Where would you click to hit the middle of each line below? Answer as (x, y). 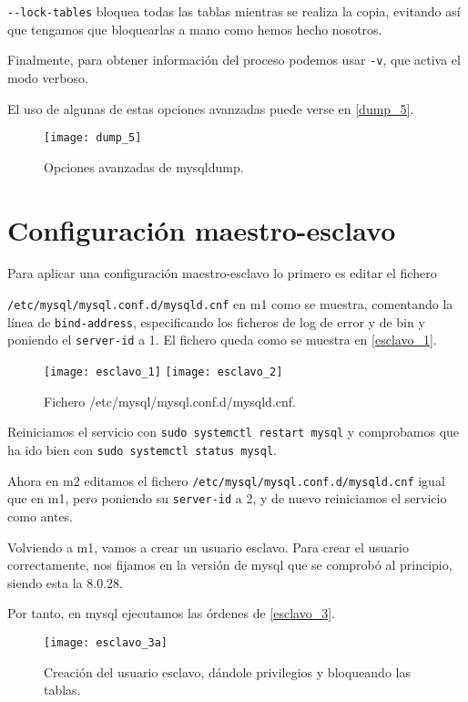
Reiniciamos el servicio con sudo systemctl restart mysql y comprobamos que (234, 432)
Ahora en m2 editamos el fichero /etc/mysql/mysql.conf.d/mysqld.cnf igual (226, 480)
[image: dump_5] (93, 138)
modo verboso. (48, 77)
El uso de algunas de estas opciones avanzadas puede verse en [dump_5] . (211, 108)
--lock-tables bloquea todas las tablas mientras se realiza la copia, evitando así (234, 11)
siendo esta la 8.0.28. (65, 582)
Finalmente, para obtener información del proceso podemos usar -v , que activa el (234, 60)
